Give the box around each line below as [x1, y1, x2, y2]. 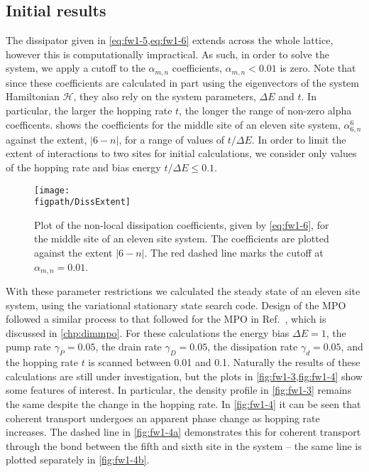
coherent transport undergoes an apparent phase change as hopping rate [6, 410, 320, 425]
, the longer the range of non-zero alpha [179, 103, 352, 118]
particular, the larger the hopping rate [6, 103, 172, 118]
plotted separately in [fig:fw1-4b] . [6, 452, 150, 467]
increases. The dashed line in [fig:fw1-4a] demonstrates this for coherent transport [6, 424, 361, 439]
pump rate [6, 339, 51, 354]
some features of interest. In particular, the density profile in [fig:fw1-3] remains [6, 382, 352, 397]
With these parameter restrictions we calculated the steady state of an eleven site [6, 284, 360, 299]
